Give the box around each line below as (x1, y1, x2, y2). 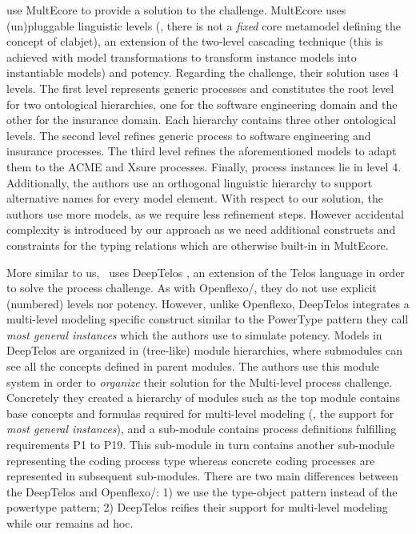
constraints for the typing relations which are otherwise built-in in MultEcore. (6, 236, 389, 253)
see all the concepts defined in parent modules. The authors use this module (6, 358, 380, 375)
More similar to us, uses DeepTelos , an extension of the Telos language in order (6, 263, 405, 280)
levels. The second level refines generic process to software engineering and (6, 126, 371, 143)
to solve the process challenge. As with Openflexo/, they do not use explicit (6, 279, 377, 296)
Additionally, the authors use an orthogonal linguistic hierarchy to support (6, 174, 373, 191)
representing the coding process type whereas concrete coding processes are (6, 452, 375, 468)
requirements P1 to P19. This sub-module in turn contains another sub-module (6, 436, 395, 453)
